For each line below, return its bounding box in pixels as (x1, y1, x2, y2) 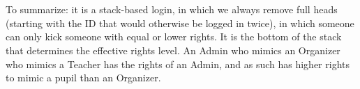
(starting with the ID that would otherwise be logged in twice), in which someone (6, 15, 354, 30)
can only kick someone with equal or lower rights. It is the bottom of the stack (6, 29, 342, 44)
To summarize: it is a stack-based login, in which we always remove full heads (6, 2, 338, 17)
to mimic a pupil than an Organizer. (6, 70, 161, 85)
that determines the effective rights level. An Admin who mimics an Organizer (6, 42, 340, 57)
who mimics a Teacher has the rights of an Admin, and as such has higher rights (6, 56, 350, 71)
